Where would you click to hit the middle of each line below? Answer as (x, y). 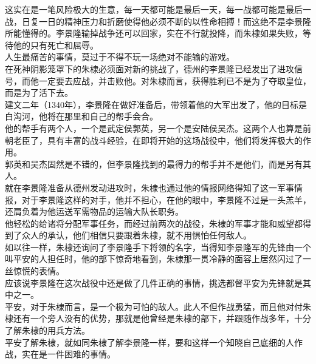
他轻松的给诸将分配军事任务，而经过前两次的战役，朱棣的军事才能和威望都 (154, 223)
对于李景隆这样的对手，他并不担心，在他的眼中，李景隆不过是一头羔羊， (166, 199)
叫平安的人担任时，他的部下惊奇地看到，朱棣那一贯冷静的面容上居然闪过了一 (158, 259)
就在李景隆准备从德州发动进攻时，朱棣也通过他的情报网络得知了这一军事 (149, 187)
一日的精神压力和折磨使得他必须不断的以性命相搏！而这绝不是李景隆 (175, 21)
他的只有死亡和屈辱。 (56, 45)
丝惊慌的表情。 (35, 271)
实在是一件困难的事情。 (68, 354)
